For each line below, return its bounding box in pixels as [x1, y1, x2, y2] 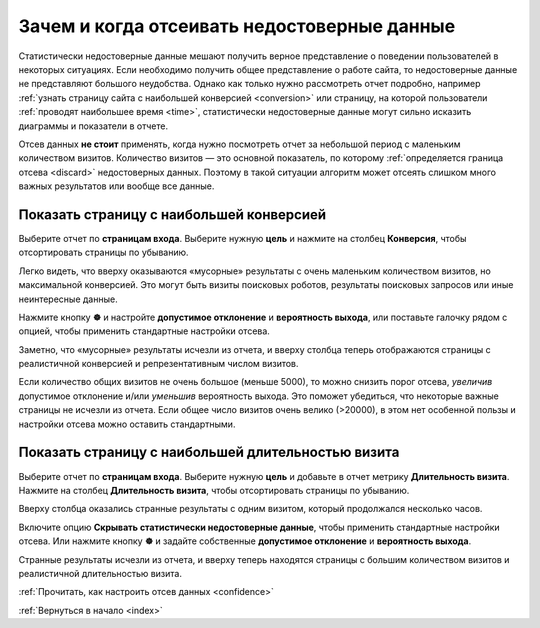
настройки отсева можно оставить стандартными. [18, 418, 236, 430]
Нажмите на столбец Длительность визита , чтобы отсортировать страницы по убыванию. [18, 484, 410, 496]
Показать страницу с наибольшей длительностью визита [18, 444, 400, 461]
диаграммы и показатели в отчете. [18, 120, 169, 132]
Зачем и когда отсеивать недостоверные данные [18, 15, 456, 37]
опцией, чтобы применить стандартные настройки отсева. [18, 325, 270, 337]
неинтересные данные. [18, 293, 119, 305]
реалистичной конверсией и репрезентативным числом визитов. [18, 358, 299, 370]
